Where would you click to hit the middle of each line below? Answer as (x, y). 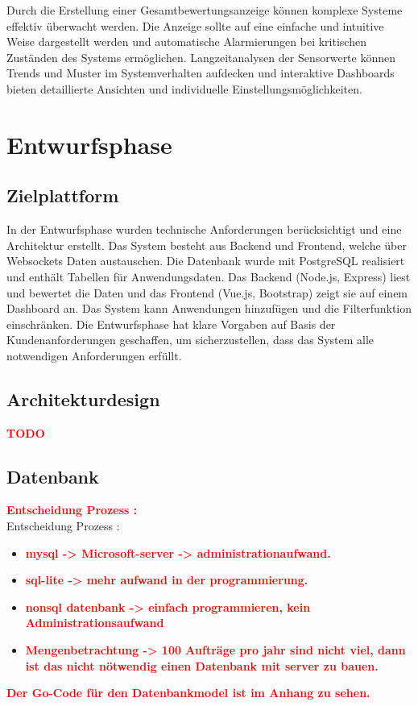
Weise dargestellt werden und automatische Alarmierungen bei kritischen (186, 42)
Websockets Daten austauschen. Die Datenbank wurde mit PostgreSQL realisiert (206, 261)
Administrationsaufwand (95, 623)
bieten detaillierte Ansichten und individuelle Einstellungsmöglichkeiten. (184, 88)
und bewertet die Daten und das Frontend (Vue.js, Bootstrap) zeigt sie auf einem (207, 292)
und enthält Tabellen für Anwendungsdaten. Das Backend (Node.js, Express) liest (209, 276)
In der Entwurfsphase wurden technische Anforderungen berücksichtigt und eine (204, 229)
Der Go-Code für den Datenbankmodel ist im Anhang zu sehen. (188, 693)
